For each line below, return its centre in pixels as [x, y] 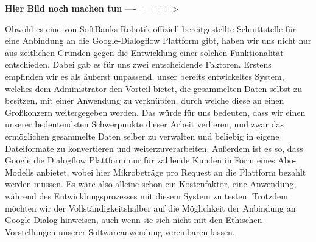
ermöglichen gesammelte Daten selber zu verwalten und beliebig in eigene [142, 136]
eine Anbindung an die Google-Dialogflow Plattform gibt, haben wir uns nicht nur [158, 41]
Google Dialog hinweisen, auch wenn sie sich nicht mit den [114, 220]
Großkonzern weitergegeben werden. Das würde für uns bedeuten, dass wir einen [155, 112]
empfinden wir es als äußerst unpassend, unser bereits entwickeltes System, [145, 76]
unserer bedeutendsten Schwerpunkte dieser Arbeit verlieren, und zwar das [144, 124]
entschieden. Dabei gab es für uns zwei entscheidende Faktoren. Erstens [138, 64]
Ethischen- [245, 220]
